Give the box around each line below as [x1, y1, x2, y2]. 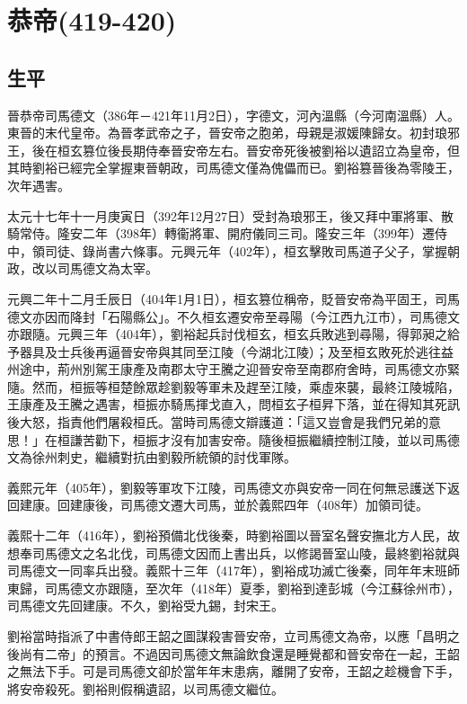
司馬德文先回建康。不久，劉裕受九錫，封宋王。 [7, 596, 284, 615]
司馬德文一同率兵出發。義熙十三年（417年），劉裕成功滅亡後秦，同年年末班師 [7, 561, 460, 580]
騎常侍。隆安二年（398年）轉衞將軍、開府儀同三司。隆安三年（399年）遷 [7, 224, 435, 243]
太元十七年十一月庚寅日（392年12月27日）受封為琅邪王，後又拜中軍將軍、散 [7, 206, 454, 225]
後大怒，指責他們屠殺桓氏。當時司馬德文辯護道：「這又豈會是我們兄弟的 [7, 413, 428, 432]
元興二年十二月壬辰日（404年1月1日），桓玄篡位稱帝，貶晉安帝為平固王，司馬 [7, 289, 460, 307]
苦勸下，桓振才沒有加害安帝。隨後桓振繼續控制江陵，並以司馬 [82, 430, 447, 449]
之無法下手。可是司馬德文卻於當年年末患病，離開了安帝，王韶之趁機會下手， [7, 662, 460, 681]
